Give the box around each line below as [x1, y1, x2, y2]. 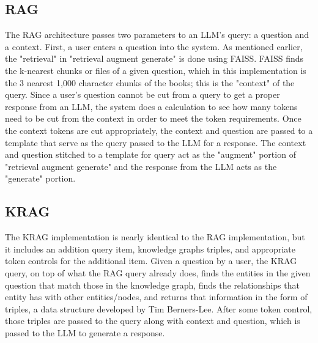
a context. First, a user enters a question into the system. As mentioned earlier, [5, 40, 303, 53]
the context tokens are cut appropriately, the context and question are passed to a [5, 124, 313, 136]
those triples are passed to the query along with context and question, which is [5, 314, 300, 327]
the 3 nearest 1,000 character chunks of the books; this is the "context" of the [5, 76, 295, 89]
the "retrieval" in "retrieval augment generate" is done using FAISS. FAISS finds [5, 52, 304, 65]
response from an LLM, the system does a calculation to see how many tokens [5, 100, 298, 112]
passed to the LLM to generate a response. [5, 326, 165, 339]
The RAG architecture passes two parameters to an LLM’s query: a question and [5, 28, 309, 41]
